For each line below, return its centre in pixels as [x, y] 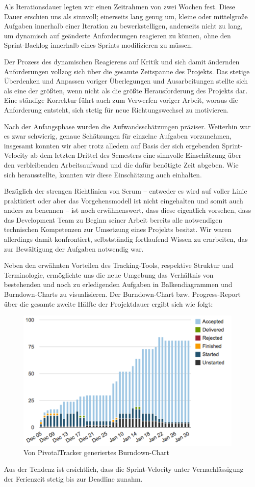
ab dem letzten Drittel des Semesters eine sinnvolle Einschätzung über [136, 155]
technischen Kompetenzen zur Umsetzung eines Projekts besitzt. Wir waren [118, 229]
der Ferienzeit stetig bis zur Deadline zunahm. [73, 478]
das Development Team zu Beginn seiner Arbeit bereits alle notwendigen [113, 219]
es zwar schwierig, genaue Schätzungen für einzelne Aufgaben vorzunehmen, [118, 136]
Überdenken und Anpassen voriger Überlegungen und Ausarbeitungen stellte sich [126, 81]
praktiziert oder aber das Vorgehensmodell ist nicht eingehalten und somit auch [124, 200]
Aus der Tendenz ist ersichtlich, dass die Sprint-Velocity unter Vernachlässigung [124, 469]
